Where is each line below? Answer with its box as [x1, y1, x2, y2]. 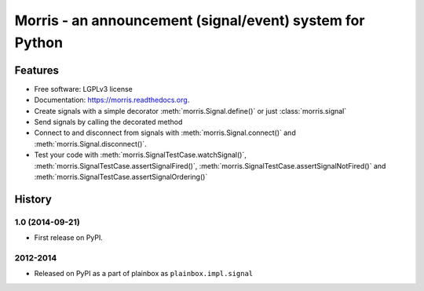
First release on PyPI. [34, 233, 104, 242]
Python [14, 34, 63, 51]
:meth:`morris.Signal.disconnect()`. [34, 139, 147, 148]
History [14, 192, 53, 206]
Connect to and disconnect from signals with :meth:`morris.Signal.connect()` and [34, 128, 296, 137]
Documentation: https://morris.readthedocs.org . [34, 95, 190, 105]
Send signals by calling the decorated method [34, 118, 183, 127]
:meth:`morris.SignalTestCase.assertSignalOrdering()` [34, 172, 208, 181]
